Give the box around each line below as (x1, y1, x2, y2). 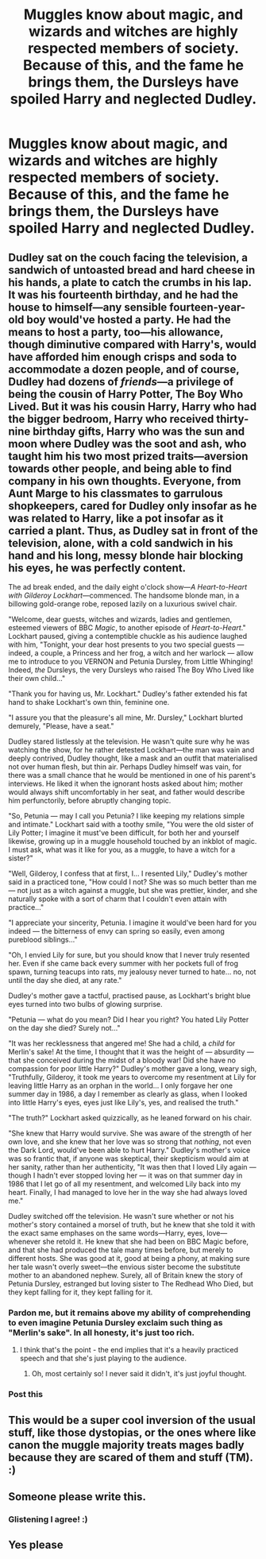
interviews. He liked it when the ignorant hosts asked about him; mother (8, 779, 244, 788)
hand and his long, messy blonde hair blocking (8, 548, 244, 562)
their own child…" (8, 674, 66, 683)
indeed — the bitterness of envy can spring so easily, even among (8, 927, 225, 935)
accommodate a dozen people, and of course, (8, 362, 240, 376)
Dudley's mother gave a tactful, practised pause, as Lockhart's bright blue (8, 991, 251, 1000)
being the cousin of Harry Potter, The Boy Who (8, 387, 244, 400)
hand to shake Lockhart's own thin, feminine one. (8, 698, 170, 706)
